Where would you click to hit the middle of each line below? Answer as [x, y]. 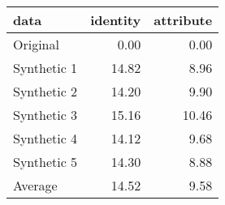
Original [36, 44]
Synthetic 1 [45, 68]
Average [35, 185]
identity [116, 20]
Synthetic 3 [45, 115]
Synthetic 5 [45, 162]
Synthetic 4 [45, 138]
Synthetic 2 [45, 91]
